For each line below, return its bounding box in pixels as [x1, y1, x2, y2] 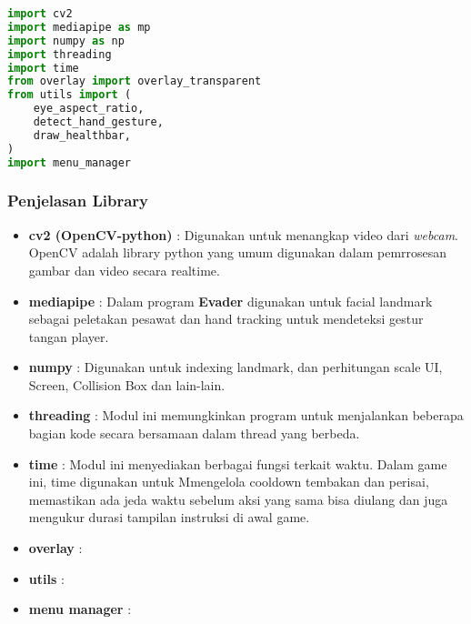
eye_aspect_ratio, [33, 102, 145, 116]
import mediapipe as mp [7, 20, 151, 34]
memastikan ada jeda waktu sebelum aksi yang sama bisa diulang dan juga [28, 489, 448, 508]
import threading [7, 47, 112, 61]
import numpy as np [7, 34, 125, 47]
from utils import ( [7, 88, 132, 102]
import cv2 [7, 7, 73, 20]
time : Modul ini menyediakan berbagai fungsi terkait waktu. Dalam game [28, 454, 447, 473]
